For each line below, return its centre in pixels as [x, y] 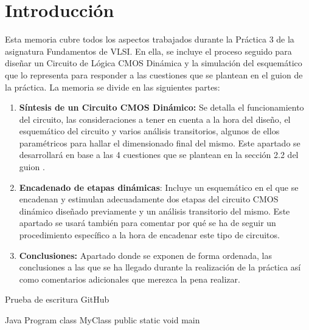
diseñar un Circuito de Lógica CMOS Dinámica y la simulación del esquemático [154, 63]
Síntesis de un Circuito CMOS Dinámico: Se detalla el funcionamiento [161, 107]
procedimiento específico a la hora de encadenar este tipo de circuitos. [149, 235]
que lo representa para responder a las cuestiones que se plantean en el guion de [154, 74]
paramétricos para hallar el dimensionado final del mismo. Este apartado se [160, 143]
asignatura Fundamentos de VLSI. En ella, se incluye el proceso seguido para [148, 51]
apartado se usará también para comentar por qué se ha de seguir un [148, 223]
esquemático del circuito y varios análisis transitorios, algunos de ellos [149, 131]
